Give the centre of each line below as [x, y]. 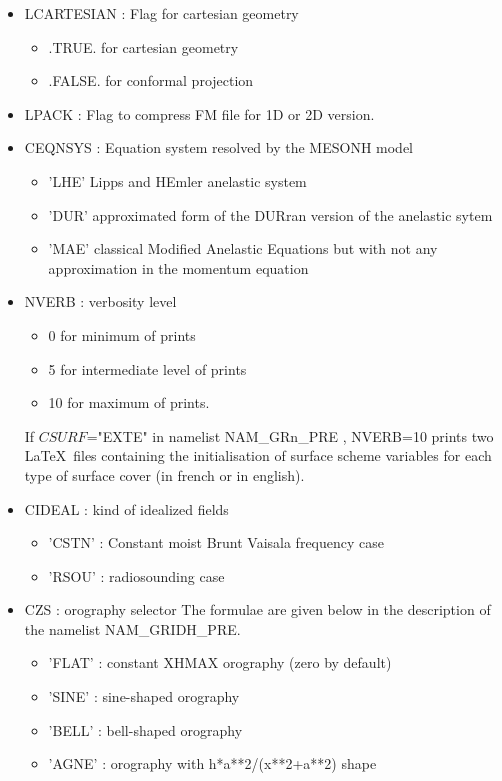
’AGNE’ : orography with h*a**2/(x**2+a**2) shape [212, 763]
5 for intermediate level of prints [147, 368]
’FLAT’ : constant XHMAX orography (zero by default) [220, 662]
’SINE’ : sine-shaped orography [144, 696]
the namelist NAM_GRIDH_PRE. [132, 628]
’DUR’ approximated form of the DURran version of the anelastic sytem [270, 214]
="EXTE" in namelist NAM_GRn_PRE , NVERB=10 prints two [290, 435]
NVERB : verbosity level [100, 301]
